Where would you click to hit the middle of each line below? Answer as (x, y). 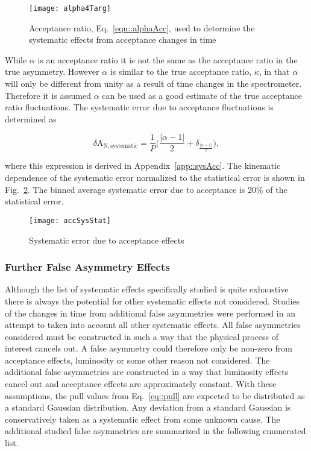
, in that (274, 71)
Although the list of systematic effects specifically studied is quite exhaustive (147, 289)
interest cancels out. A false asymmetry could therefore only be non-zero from (149, 348)
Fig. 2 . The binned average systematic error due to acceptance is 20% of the (146, 189)
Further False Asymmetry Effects (87, 267)
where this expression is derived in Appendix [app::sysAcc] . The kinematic (143, 166)
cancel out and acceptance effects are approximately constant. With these (141, 384)
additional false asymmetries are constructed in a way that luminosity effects (147, 372)
